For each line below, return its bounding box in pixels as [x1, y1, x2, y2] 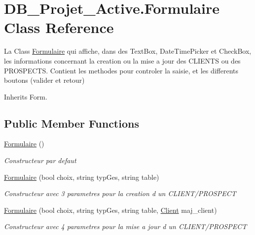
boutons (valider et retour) [4, 75, 85, 85]
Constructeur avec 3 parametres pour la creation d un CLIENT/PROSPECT [4, 188, 236, 199]
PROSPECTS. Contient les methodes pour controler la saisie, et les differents [4, 65, 239, 75]
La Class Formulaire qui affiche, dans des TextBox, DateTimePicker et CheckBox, [4, 46, 252, 56]
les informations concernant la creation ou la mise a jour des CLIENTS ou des [4, 55, 241, 66]
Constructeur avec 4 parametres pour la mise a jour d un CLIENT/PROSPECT [4, 221, 247, 232]
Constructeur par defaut [4, 155, 76, 166]
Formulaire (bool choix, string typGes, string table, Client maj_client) [4, 204, 217, 215]
